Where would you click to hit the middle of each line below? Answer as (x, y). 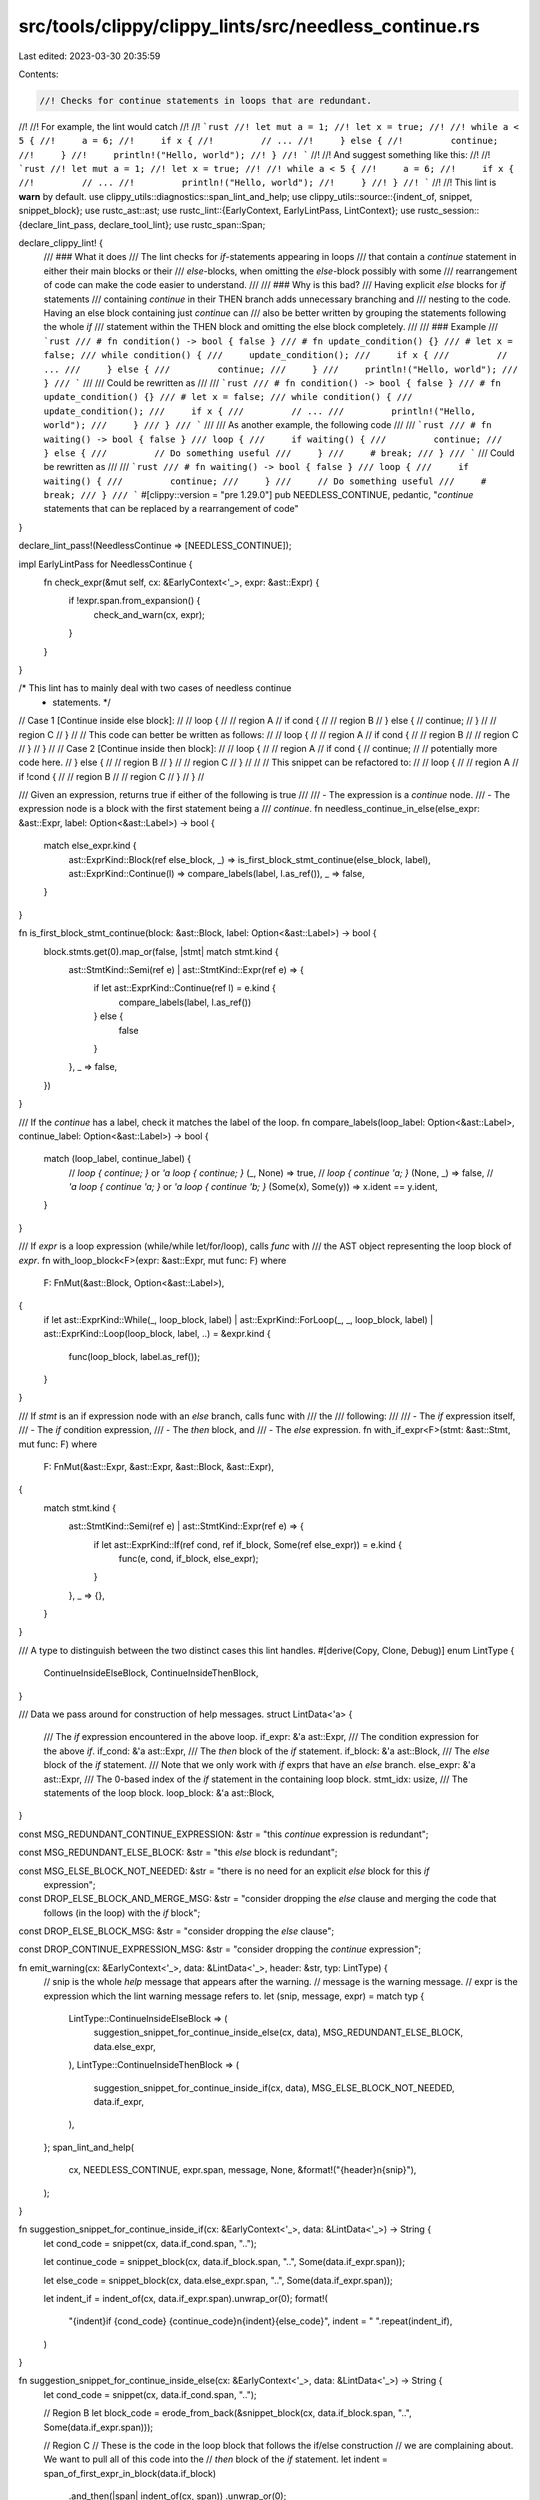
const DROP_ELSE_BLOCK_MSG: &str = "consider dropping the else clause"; (176, 1931)
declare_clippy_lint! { (61, 243)
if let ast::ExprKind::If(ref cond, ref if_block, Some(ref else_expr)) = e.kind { (248, 1544)
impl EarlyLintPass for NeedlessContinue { (106, 564)
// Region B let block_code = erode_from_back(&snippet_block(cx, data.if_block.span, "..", (227, 2413)
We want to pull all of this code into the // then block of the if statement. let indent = (216, 2459)
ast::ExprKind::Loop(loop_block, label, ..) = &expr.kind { (157, 1334)
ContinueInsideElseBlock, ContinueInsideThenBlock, (151, 1673)
